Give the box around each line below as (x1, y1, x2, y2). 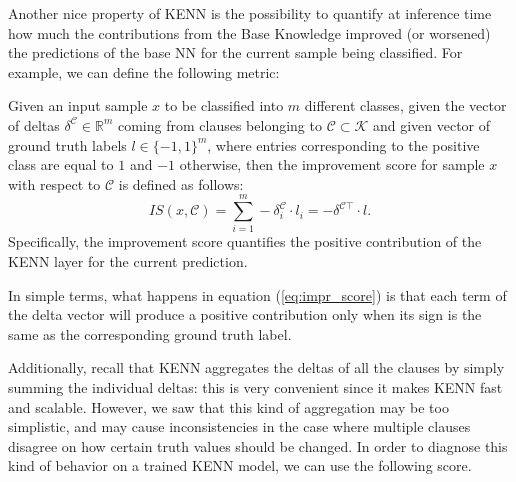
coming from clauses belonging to (117, 114, 322, 135)
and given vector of (372, 114, 491, 135)
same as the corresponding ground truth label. (8, 323, 292, 344)
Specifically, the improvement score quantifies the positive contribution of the (8, 231, 482, 252)
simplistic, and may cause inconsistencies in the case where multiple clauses (8, 416, 471, 437)
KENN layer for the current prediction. (8, 251, 248, 272)
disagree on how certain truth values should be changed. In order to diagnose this (8, 435, 508, 456)
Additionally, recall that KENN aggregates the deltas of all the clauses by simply (8, 357, 505, 378)
